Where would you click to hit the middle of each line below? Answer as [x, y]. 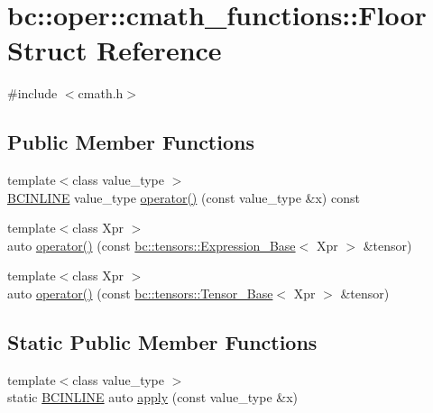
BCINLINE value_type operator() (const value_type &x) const [184, 197]
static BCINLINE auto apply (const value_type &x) [152, 397]
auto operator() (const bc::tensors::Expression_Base [152, 245]
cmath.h [101, 93]
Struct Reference [115, 50]
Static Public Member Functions [162, 342]
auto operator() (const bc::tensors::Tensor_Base [140, 294]
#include [32, 93]
